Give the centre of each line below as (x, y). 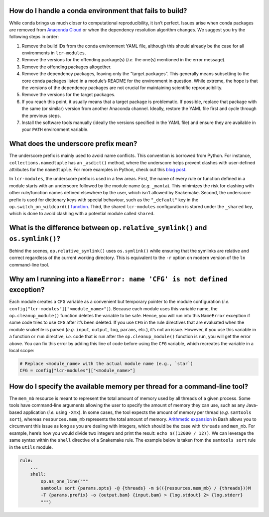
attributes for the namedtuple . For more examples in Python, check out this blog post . (98, 170)
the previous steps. (41, 116)
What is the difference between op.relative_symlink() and (108, 228)
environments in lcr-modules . (54, 53)
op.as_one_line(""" (64, 481)
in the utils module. (31, 447)
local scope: (22, 350)
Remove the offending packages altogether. (67, 67)
